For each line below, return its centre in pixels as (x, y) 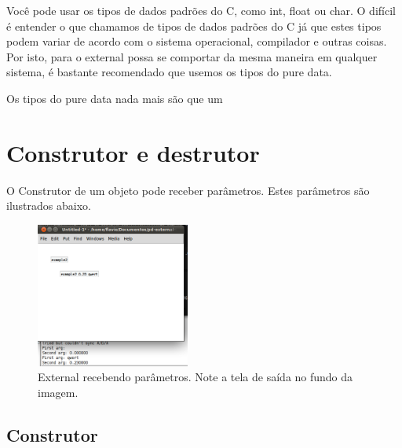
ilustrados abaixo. (49, 206)
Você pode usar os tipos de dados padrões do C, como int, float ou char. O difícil (201, 10)
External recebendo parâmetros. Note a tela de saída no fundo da (196, 377)
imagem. (58, 393)
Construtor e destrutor (133, 152)
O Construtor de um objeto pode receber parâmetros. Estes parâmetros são (188, 190)
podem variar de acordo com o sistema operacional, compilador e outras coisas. (197, 41)
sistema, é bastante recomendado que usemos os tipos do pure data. (169, 72)
